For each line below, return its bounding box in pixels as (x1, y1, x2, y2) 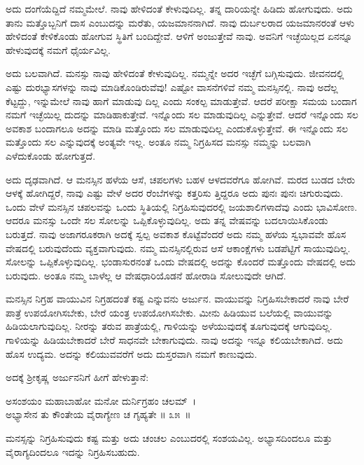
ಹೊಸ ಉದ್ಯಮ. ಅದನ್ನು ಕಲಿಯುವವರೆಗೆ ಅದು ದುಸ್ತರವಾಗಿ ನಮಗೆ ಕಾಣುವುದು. (6, 346, 258, 361)
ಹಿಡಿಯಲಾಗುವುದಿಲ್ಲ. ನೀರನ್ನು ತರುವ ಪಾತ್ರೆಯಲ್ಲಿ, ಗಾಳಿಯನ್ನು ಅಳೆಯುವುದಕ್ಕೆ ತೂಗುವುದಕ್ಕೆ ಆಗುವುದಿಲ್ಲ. (6, 319, 332, 333)
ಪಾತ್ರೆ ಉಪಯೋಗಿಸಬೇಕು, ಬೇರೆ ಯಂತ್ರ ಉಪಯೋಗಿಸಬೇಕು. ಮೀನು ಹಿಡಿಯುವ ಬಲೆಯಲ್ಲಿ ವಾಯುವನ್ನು (6, 305, 333, 319)
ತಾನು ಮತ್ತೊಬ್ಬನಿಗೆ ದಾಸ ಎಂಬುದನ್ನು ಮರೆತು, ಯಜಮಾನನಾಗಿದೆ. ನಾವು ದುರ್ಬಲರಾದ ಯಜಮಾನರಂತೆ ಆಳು (6, 15, 355, 29)
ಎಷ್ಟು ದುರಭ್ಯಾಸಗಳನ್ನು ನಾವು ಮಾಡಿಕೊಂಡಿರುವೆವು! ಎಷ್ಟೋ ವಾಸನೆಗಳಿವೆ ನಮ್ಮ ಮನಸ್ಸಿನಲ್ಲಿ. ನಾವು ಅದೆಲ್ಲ (6, 79, 338, 94)
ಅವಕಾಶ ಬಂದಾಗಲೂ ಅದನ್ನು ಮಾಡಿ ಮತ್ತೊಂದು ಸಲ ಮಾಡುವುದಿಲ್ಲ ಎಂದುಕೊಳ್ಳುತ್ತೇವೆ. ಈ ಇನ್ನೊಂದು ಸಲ (6, 120, 349, 135)
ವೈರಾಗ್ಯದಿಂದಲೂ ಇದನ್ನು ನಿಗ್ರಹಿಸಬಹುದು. (6, 444, 140, 459)
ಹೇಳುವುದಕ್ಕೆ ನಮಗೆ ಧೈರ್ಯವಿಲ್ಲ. (6, 42, 111, 57)
